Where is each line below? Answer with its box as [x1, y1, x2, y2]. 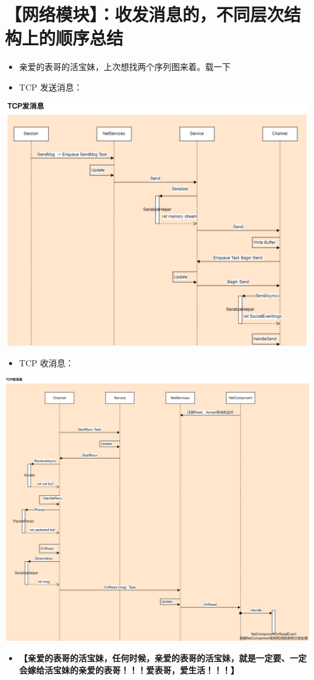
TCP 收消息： [19, 356, 74, 369]
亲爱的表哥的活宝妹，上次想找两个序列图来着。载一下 [19, 60, 231, 73]
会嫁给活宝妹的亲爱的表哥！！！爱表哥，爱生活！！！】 [19, 663, 239, 676]
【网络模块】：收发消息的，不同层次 [5, 2, 284, 27]
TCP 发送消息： [19, 80, 83, 93]
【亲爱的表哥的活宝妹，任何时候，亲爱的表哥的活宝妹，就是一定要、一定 [19, 651, 307, 664]
